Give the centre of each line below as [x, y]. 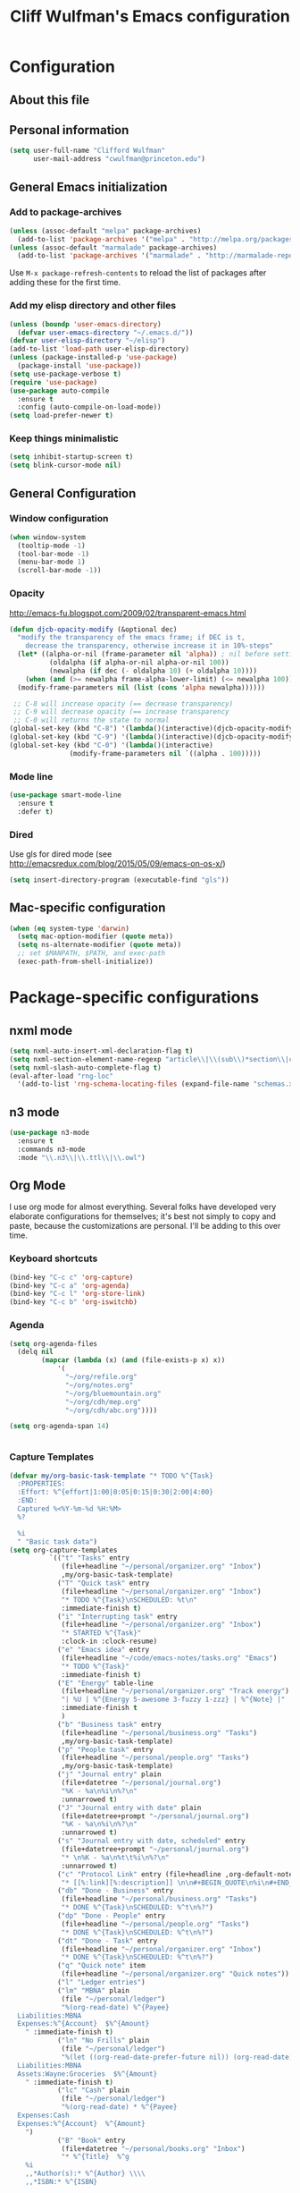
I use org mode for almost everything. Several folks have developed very [143, 1207]
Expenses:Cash [43, 2116]
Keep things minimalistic [64, 438]
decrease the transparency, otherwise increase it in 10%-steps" [150, 646]
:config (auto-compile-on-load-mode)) [90, 407]
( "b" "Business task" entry [109, 1724]
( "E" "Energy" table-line [105, 1683]
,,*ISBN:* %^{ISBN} [62, 2182]
